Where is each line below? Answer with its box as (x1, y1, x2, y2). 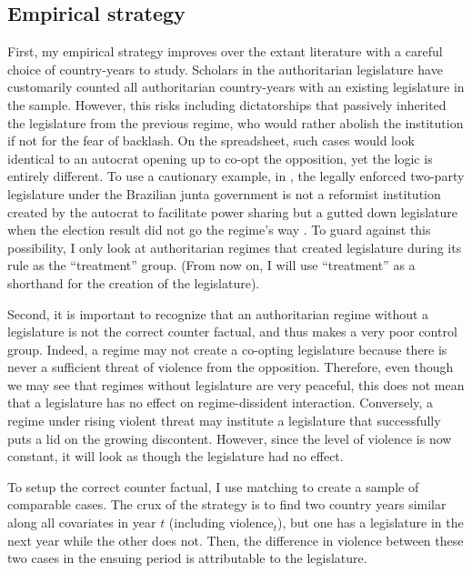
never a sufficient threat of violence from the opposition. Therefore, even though (7, 357, 454, 377)
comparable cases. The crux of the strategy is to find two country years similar (7, 495, 447, 514)
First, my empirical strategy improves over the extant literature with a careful (7, 42, 443, 61)
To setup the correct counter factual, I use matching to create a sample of (7, 477, 419, 496)
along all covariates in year (7, 513, 156, 532)
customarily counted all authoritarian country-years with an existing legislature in (7, 77, 465, 96)
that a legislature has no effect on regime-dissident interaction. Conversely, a (7, 393, 433, 412)
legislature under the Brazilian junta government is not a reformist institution (7, 184, 441, 203)
